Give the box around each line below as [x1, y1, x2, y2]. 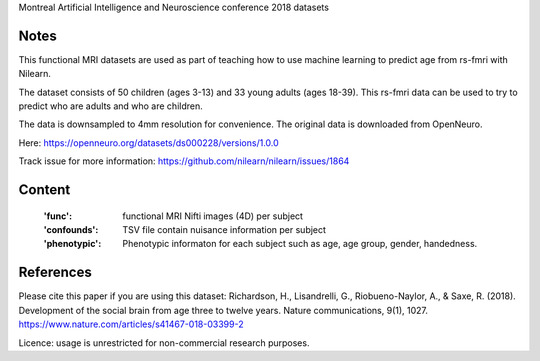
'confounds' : [43, 224, 99, 236]
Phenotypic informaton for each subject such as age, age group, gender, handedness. [122, 238, 478, 250]
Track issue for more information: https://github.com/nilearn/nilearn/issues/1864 [18, 155, 350, 167]
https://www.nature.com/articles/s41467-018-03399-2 [18, 318, 244, 330]
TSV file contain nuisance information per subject [122, 224, 327, 236]
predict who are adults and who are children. [18, 100, 204, 112]
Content [18, 181, 71, 199]
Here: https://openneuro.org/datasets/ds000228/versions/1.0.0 [18, 136, 279, 149]
